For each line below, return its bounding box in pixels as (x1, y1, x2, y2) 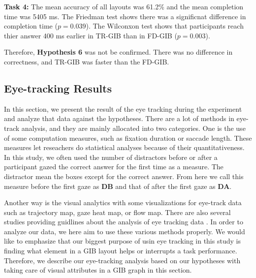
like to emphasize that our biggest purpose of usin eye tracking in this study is (4, 236, 241, 246)
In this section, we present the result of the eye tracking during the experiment (4, 103, 242, 114)
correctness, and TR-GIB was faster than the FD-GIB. (4, 56, 169, 66)
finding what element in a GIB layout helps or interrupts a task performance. (4, 246, 237, 256)
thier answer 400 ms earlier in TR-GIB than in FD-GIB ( (4, 30, 177, 40)
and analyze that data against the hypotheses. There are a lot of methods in (4, 113, 234, 124)
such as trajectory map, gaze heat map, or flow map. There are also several (4, 207, 231, 217)
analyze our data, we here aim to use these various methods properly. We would (4, 226, 245, 236)
